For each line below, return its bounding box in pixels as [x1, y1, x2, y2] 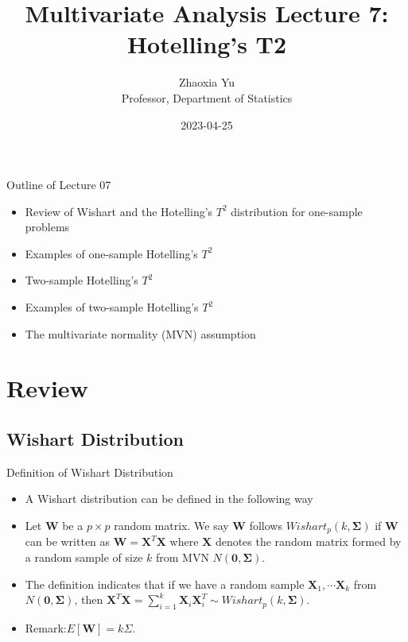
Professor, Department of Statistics [121, 89, 293, 106]
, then [74, 591, 103, 608]
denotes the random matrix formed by [215, 533, 402, 550]
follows [249, 517, 282, 534]
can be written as [25, 533, 111, 550]
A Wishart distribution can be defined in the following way [25, 490, 313, 507]
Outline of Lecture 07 [6, 176, 111, 193]
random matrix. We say [114, 517, 229, 534]
